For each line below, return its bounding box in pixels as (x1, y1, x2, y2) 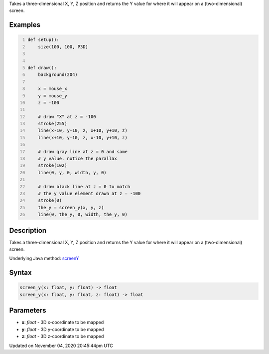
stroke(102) (38, 163, 67, 168)
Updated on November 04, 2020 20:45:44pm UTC (9, 343, 113, 349)
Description (9, 226, 47, 235)
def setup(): (27, 37, 60, 42)
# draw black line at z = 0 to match (38, 184, 131, 189)
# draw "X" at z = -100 (38, 114, 97, 119)
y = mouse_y (38, 93, 67, 98)
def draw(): (27, 65, 57, 70)
